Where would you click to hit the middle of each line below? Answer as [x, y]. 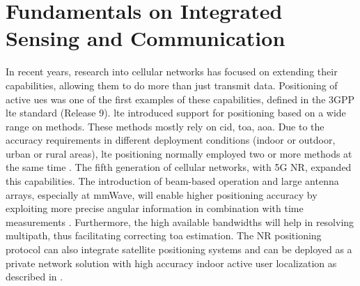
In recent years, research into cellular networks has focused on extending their [172, 71]
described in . [34, 277]
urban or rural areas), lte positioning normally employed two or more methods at [179, 153]
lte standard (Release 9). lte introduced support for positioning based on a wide [176, 113]
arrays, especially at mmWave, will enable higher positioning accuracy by [162, 194]
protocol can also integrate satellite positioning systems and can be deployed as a [179, 249]
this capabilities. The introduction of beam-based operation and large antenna [172, 181]
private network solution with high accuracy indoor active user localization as [171, 263]
